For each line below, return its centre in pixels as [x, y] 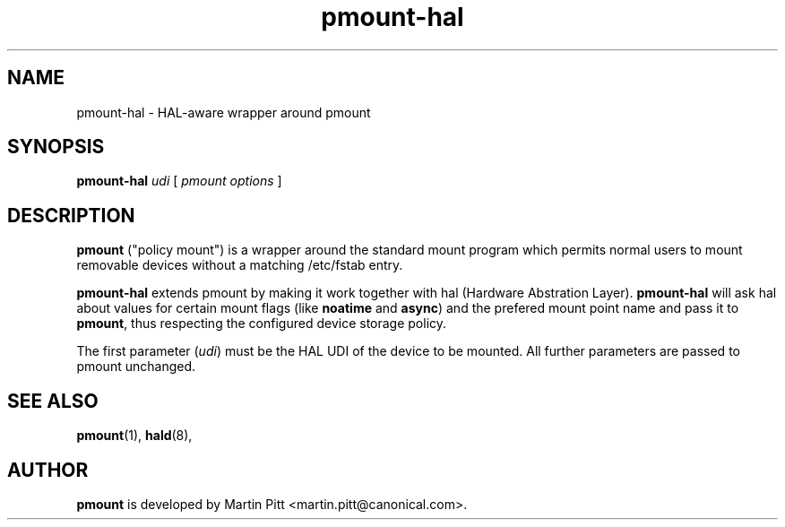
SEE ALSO [53, 401]
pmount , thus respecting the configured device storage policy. [262, 324]
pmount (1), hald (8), [134, 436]
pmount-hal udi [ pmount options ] [179, 181]
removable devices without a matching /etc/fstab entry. [240, 265]
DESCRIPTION [71, 215]
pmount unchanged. [136, 367]
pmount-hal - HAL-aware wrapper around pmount [224, 112]
